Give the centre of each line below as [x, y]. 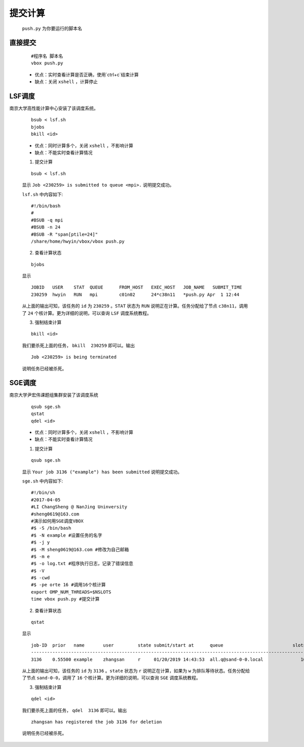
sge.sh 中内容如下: [43, 481]
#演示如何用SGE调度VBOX [57, 521]
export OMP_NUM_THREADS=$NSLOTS [71, 592]
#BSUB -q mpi [47, 220]
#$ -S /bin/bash [51, 528]
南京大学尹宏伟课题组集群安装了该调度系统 [54, 395]
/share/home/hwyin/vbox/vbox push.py [78, 241]
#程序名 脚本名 [47, 56]
